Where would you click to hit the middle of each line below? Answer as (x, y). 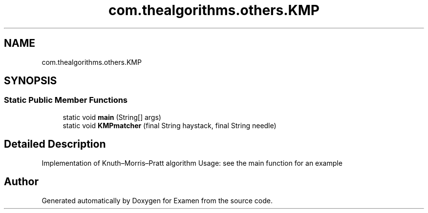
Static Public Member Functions (66, 100)
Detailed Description (55, 144)
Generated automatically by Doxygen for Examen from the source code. (157, 200)
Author (21, 182)
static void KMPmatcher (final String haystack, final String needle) (170, 125)
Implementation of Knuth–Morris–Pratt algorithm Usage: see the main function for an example (192, 163)
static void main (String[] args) (112, 117)
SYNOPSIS (31, 81)
